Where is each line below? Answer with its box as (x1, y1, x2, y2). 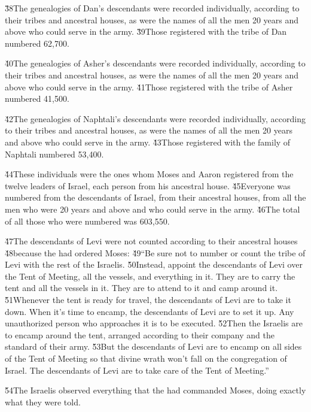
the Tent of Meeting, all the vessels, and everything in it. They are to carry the (5, 269, 295, 282)
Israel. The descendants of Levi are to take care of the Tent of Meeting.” (5, 363, 269, 376)
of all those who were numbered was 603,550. (5, 214, 170, 227)
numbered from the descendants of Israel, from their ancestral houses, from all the (5, 191, 306, 204)
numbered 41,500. (5, 92, 69, 105)
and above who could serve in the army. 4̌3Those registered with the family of (5, 135, 291, 148)
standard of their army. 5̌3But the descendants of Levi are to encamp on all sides (5, 340, 302, 353)
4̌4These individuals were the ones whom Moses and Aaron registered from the (5, 168, 294, 180)
